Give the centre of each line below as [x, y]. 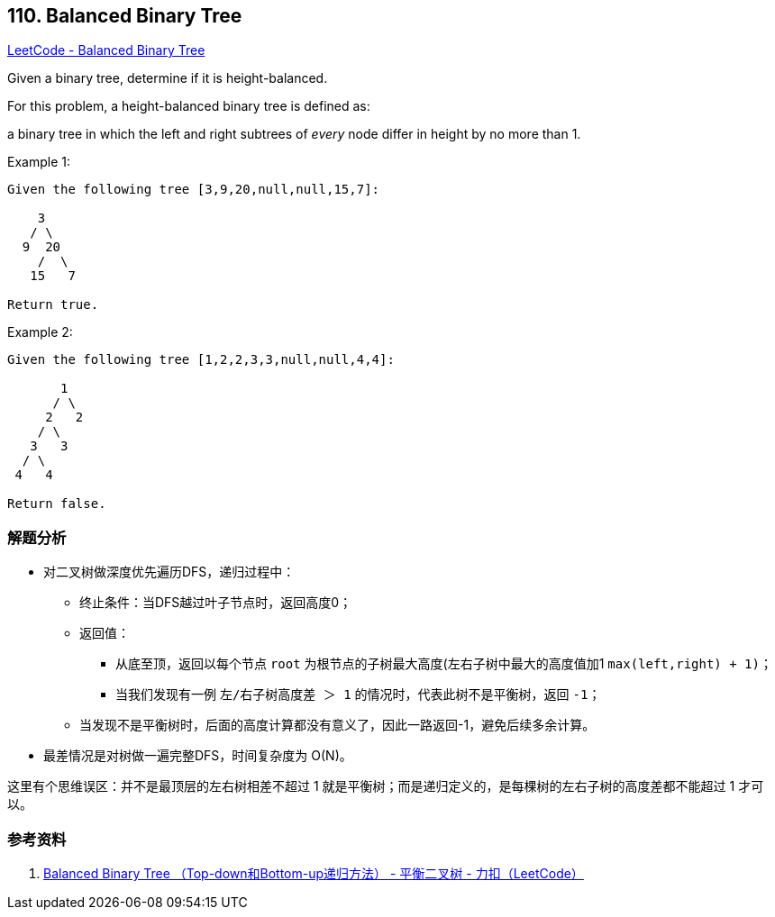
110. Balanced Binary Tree [125, 16]
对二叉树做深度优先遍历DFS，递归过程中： [169, 572]
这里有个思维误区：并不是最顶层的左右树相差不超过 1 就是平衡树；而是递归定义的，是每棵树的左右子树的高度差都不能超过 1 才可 [386, 786]
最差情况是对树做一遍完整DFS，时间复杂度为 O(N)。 [198, 756]
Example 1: [39, 162]
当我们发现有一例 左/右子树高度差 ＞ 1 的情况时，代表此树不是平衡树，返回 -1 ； [358, 695]
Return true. [53, 305]
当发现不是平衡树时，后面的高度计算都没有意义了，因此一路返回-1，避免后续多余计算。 [337, 725]
